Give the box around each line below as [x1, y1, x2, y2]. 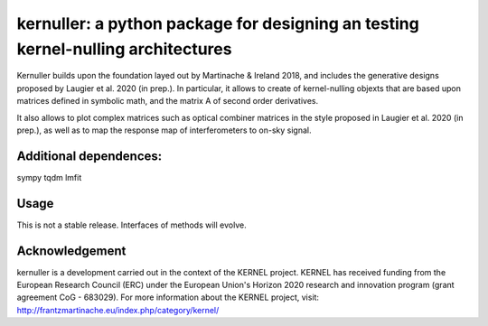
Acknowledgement [16, 243, 127, 258]
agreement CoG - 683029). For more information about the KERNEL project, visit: [16, 292, 320, 303]
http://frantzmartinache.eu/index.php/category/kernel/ [16, 304, 220, 315]
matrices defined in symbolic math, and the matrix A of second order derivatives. [16, 96, 319, 107]
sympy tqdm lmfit [16, 172, 82, 182]
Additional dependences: [16, 148, 163, 163]
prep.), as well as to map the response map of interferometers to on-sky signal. [16, 125, 312, 135]
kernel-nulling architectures [16, 39, 232, 59]
